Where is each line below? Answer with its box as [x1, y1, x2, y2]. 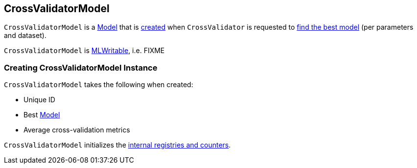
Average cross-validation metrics [23, 126, 130, 134]
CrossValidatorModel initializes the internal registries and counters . [4, 141, 231, 149]
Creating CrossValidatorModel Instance [4, 62, 158, 73]
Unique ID [23, 95, 55, 104]
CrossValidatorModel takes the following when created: [4, 80, 193, 89]
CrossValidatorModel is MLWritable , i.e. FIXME [4, 46, 165, 55]
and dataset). [4, 31, 46, 40]
